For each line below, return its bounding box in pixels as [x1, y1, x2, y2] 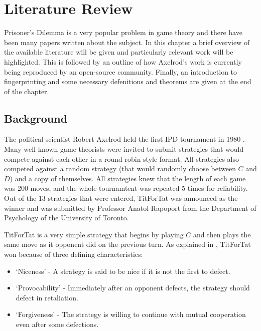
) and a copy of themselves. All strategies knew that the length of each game [10, 173, 246, 183]
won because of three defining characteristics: [4, 249, 143, 259]
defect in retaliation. [16, 292, 78, 302]
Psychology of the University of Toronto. [4, 212, 129, 223]
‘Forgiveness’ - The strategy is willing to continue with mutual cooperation [16, 309, 246, 319]
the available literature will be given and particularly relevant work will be [4, 47, 233, 57]
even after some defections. [16, 318, 99, 329]
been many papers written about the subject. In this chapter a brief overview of [4, 37, 250, 47]
